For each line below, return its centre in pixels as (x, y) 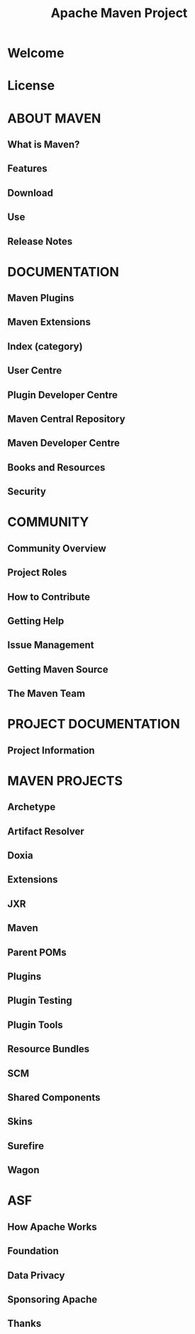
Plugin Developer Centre (63, 395)
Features (27, 169)
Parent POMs (37, 952)
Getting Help (36, 621)
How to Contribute (49, 597)
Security (27, 492)
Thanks (24, 1324)
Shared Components (54, 1097)
